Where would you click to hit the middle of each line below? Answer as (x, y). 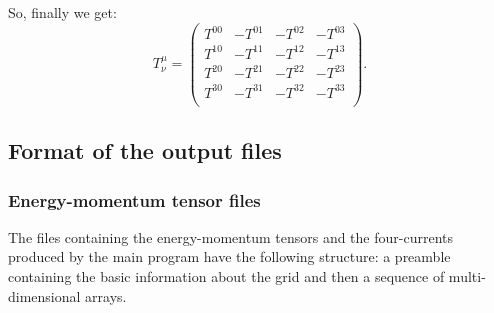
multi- (467, 276)
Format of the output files (145, 150)
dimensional (44, 295)
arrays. (106, 295)
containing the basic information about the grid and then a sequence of (226, 276)
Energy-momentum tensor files (134, 199)
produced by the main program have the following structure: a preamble (229, 256)
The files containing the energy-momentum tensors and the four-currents (230, 236)
